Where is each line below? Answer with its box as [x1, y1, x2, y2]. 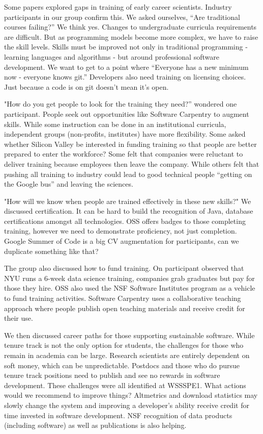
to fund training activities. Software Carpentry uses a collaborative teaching [4, 293, 241, 303]
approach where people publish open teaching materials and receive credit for [4, 302, 245, 313]
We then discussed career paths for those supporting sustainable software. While [4, 329, 255, 340]
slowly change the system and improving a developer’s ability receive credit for [4, 399, 249, 410]
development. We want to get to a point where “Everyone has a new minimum [4, 61, 249, 72]
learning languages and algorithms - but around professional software [4, 51, 219, 62]
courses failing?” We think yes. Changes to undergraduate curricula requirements [4, 21, 257, 32]
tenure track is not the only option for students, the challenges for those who [4, 340, 244, 350]
